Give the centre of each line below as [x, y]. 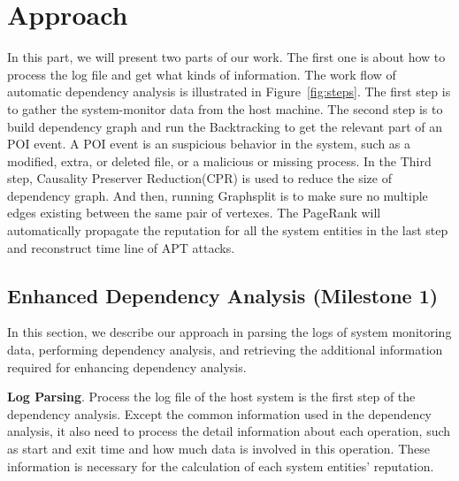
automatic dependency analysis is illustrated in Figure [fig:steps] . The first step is [229, 92]
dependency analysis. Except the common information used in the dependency [219, 413]
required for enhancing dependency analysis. [127, 366]
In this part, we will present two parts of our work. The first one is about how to [226, 57]
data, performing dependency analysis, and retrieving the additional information [225, 350]
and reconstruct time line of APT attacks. [121, 247]
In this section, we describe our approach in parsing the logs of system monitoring [229, 332]
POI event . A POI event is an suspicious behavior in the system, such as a [209, 144]
